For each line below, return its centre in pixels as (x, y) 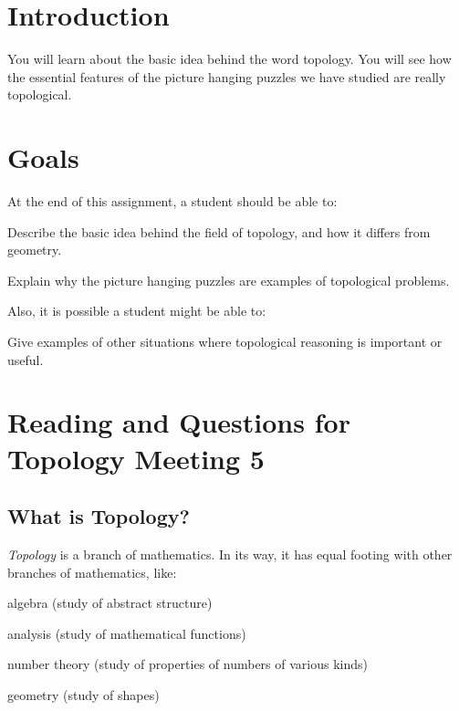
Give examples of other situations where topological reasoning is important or (225, 341)
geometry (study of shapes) (83, 694)
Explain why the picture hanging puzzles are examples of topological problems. (229, 280)
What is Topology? (99, 516)
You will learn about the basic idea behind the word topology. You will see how (229, 59)
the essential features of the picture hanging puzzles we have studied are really (227, 76)
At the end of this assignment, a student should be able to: (172, 201)
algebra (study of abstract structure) (110, 603)
